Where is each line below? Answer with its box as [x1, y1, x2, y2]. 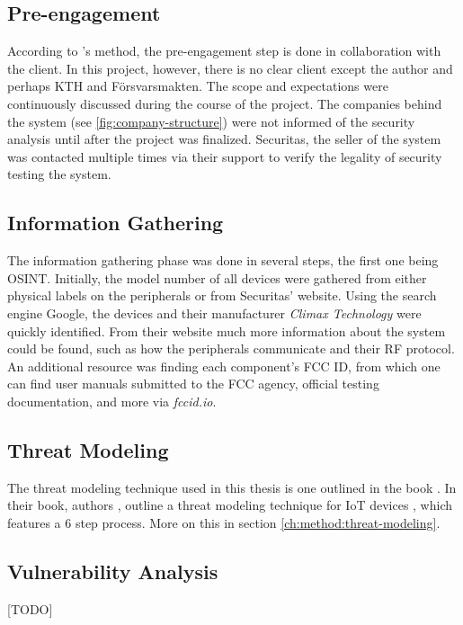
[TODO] [7, 599, 53, 618]
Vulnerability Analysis [7, 557, 218, 585]
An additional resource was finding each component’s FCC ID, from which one [7, 356, 441, 375]
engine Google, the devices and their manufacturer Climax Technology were [7, 303, 422, 322]
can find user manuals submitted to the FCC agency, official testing [7, 374, 379, 393]
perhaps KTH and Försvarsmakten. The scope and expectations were [7, 76, 388, 95]
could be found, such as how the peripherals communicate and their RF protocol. [7, 339, 455, 358]
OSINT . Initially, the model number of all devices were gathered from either [7, 268, 427, 287]
